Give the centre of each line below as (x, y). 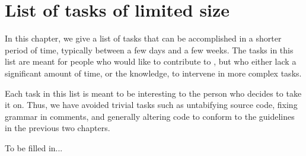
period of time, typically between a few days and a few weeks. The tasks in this (149, 50)
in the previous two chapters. (58, 128)
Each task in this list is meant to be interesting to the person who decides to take (153, 93)
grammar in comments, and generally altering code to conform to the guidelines (150, 116)
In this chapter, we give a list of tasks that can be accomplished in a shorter (143, 38)
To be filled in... (34, 147)
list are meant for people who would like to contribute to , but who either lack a (151, 61)
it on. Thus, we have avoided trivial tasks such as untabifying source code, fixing (151, 105)
